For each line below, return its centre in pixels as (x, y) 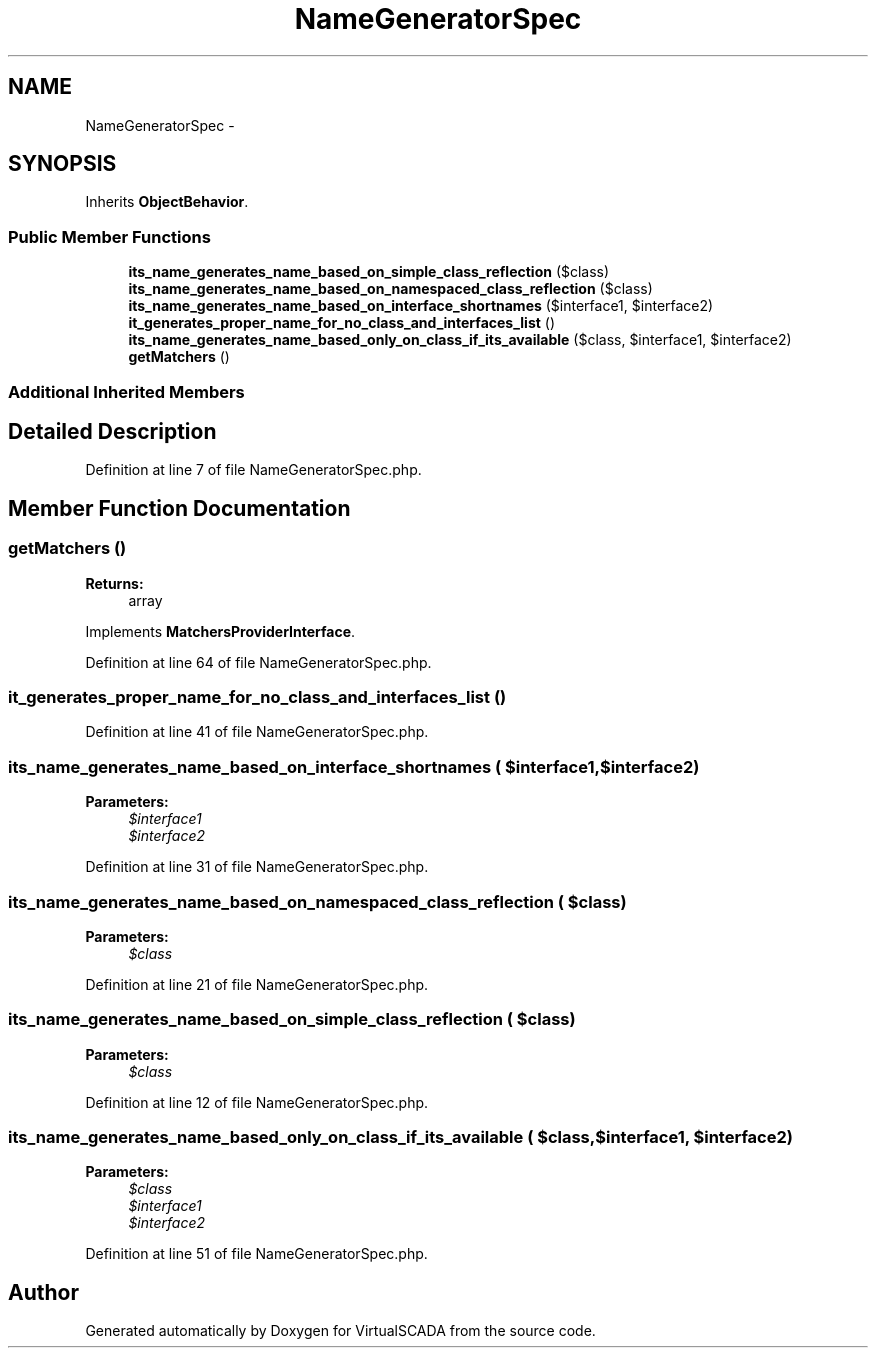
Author (43, 1292)
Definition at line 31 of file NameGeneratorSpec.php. (257, 867)
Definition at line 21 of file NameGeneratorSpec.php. (257, 984)
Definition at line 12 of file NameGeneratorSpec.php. (257, 1102)
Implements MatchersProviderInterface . (220, 631)
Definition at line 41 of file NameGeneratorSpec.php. (257, 732)
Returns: (114, 583)
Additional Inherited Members (126, 391)
